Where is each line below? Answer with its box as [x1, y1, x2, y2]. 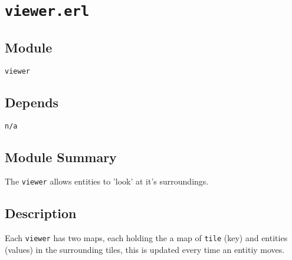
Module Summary [5, 147, 117, 166]
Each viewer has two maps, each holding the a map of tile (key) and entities [5, 232, 288, 244]
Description [5, 204, 77, 222]
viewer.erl [5, 3, 90, 20]
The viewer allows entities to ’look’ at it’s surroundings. [5, 175, 209, 187]
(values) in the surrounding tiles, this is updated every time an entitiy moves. [5, 243, 285, 255]
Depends [5, 93, 59, 111]
